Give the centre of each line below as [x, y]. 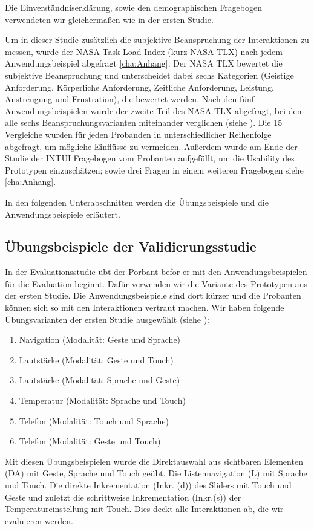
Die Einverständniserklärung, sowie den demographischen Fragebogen [134, 7]
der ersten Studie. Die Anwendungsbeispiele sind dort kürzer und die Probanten [153, 295]
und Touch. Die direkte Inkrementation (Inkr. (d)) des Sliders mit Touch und [148, 485]
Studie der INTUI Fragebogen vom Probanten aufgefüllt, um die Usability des [150, 158]
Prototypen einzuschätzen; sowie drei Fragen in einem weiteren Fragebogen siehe [154, 170]
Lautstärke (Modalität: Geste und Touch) [96, 359]
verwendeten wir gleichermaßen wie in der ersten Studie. [109, 19]
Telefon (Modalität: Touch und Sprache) [94, 420]
